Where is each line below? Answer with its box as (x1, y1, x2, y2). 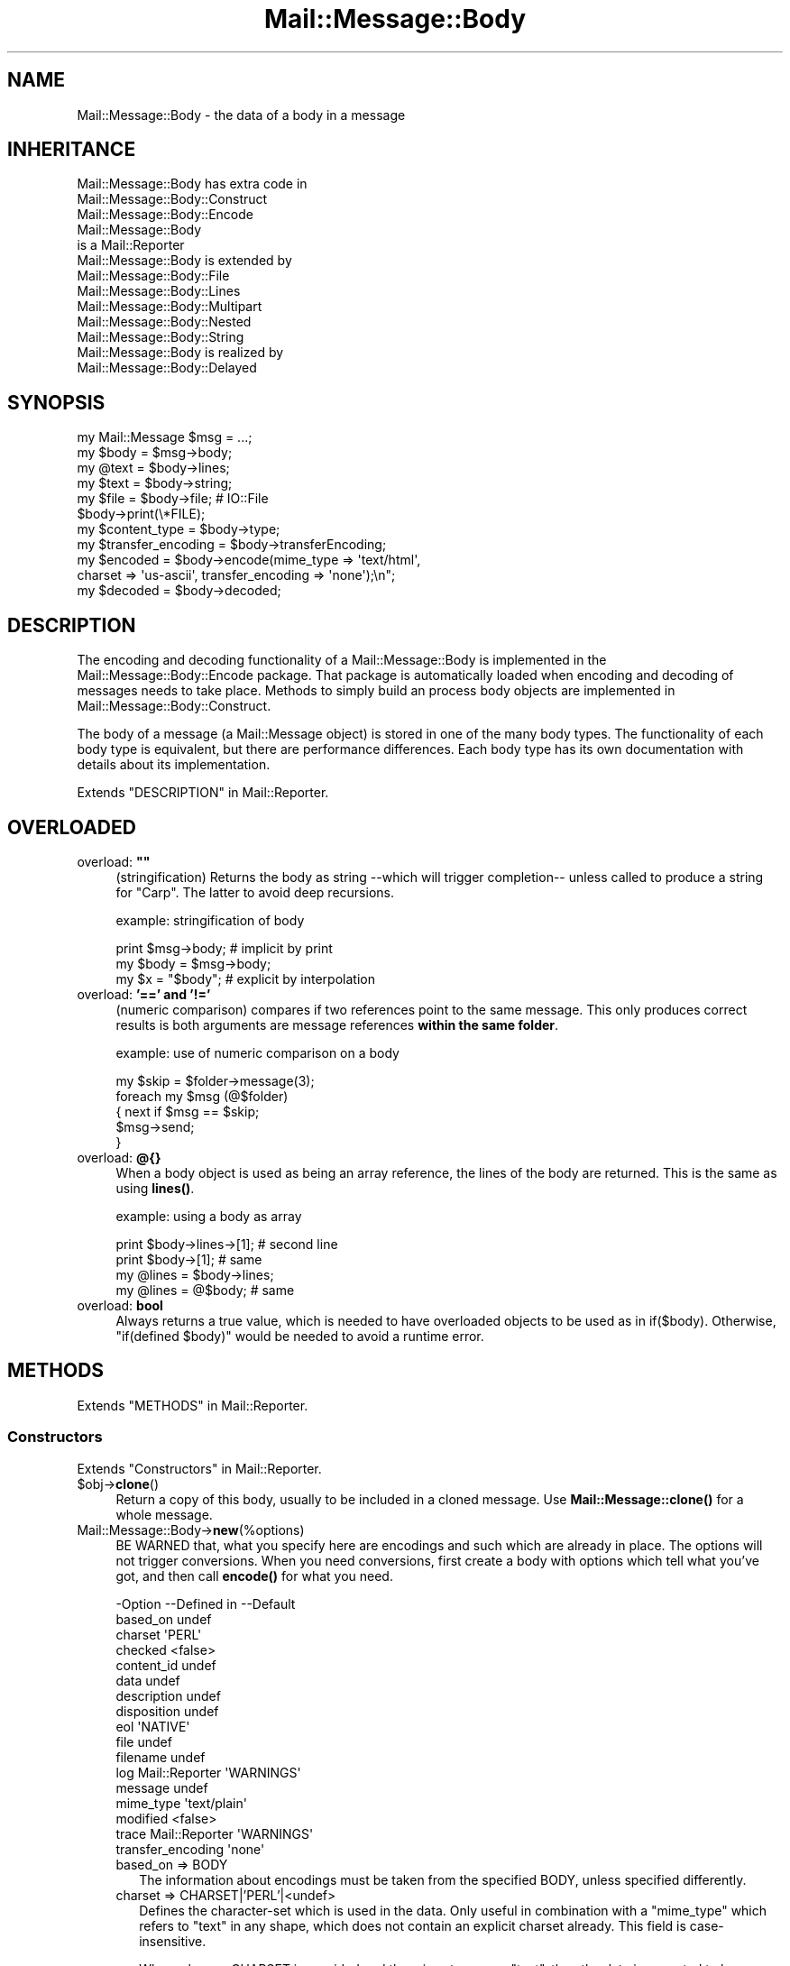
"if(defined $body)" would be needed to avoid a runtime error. (115, 1328, 484, 1344)
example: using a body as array (115, 1208, 302, 1224)
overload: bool (77, 1297, 163, 1313)
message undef (115, 1779, 208, 1796)
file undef (115, 1733, 172, 1750)
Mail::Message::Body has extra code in (77, 176, 308, 192)
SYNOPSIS (7, 390, 106, 414)
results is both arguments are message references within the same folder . (115, 1016, 559, 1033)
